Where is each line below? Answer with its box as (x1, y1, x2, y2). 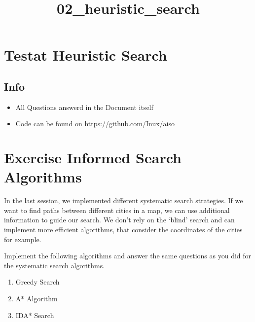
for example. (4, 234, 41, 244)
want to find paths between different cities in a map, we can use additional (4, 205, 230, 215)
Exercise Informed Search (4, 147, 182, 168)
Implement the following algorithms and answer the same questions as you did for (4, 250, 252, 261)
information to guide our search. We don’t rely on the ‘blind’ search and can (4, 215, 235, 225)
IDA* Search (15, 310, 54, 320)
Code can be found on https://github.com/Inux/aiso (15, 118, 175, 129)
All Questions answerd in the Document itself (15, 102, 153, 112)
